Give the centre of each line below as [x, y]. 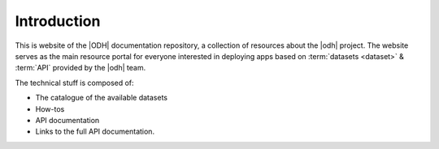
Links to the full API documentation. [95, 132]
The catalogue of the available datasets [102, 98]
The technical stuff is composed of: [74, 83]
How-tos [50, 109]
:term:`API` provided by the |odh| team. [80, 68]
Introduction [58, 21]
